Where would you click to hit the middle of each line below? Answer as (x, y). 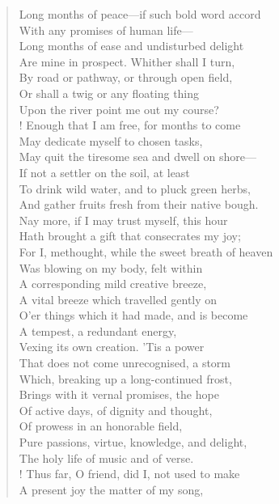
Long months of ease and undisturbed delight (131, 46)
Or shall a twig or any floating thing (109, 93)
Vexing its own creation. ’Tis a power (112, 347)
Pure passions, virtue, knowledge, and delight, (133, 442)
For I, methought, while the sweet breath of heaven (146, 251)
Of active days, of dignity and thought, (116, 410)
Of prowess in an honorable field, (101, 426)
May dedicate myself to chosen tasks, (111, 140)
